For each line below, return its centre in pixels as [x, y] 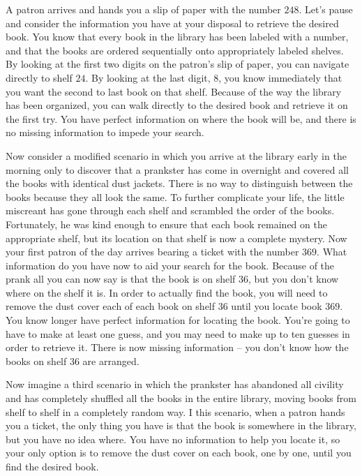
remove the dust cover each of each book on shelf [111, 306]
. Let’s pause [326, 9]
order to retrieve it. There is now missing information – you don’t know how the [177, 347]
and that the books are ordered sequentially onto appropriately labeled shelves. [175, 50]
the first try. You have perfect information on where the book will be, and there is [181, 118]
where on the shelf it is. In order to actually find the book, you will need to [167, 292]
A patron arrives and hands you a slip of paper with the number [143, 9]
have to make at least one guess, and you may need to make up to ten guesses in [178, 333]
